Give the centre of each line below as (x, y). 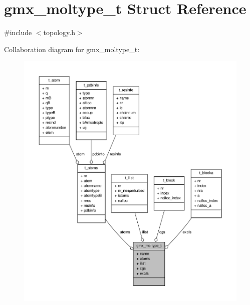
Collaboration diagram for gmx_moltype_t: (72, 49)
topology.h (59, 32)
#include (18, 32)
